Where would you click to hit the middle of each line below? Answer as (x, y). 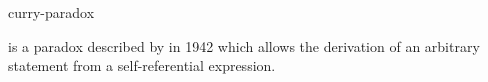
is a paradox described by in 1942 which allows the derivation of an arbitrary (244, 45)
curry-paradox (51, 12)
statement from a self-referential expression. (142, 65)
